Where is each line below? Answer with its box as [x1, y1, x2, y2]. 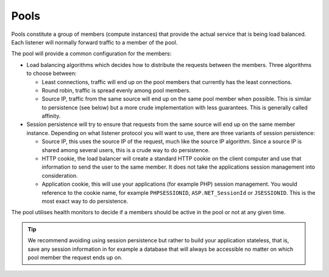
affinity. [41, 113, 61, 120]
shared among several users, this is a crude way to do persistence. [41, 146, 210, 153]
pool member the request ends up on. [27, 253, 123, 261]
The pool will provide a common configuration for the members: [11, 50, 172, 57]
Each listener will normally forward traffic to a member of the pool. [11, 38, 178, 46]
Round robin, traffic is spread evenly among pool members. [41, 86, 191, 94]
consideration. [41, 172, 78, 179]
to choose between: [26, 70, 77, 77]
